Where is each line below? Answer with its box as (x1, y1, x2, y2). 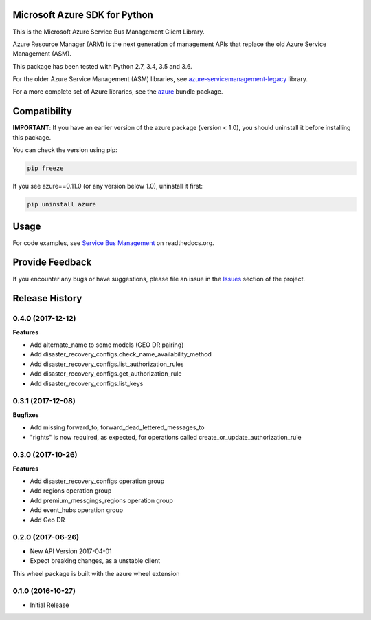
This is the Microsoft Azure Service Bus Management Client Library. (12, 28, 205, 36)
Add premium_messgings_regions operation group (30, 496, 173, 504)
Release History (12, 292, 82, 304)
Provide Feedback (12, 257, 92, 268)
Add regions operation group (30, 487, 112, 495)
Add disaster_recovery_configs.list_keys (30, 379, 144, 387)
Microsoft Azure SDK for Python (12, 9, 154, 21)
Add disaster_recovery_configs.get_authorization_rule (30, 370, 182, 378)
